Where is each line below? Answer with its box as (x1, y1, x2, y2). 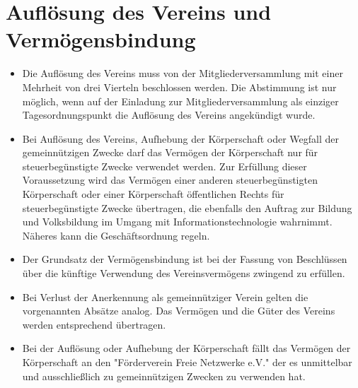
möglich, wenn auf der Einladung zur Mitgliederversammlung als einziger (22, 93, 339, 108)
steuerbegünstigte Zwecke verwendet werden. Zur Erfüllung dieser (22, 158, 307, 173)
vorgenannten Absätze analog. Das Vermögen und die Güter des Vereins (22, 303, 335, 318)
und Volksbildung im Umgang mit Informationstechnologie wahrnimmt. (22, 214, 333, 229)
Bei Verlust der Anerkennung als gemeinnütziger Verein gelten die (22, 289, 308, 304)
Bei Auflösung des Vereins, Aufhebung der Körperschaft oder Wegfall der (22, 131, 340, 146)
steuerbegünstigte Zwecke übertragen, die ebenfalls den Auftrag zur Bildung (22, 200, 352, 215)
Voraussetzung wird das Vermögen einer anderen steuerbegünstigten (22, 172, 318, 187)
